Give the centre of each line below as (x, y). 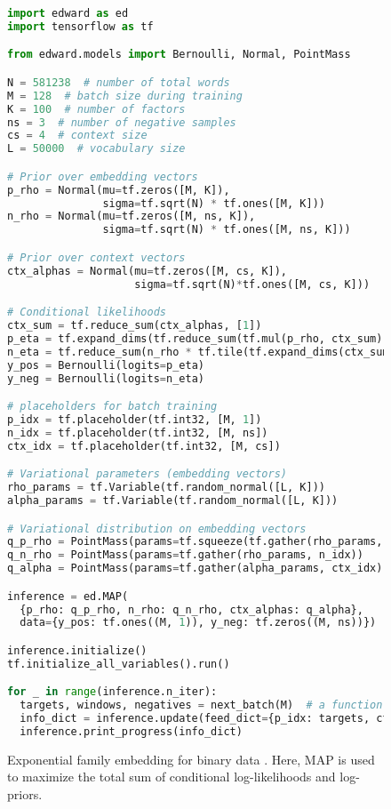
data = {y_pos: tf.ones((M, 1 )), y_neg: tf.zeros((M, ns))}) (198, 623)
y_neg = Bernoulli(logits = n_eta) (106, 378)
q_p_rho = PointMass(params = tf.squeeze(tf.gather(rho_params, (195, 542)
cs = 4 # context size (77, 136)
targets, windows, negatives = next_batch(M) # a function (201, 705)
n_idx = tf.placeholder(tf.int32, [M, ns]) (138, 433)
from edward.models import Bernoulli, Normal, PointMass (179, 55)
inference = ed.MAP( (68, 596)
